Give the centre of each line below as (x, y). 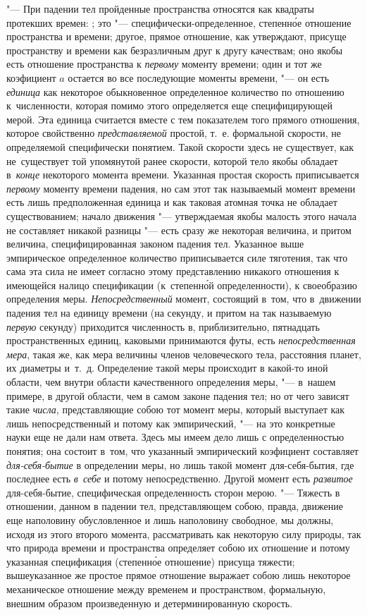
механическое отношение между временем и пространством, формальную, (166, 589)
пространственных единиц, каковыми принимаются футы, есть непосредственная (181, 340)
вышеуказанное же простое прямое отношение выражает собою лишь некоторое (179, 575)
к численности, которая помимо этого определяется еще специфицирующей (169, 105)
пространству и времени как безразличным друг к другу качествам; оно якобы (175, 50)
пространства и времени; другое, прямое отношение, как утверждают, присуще (176, 36)
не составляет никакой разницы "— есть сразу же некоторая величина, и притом (179, 230)
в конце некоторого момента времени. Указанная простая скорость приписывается (183, 175)
